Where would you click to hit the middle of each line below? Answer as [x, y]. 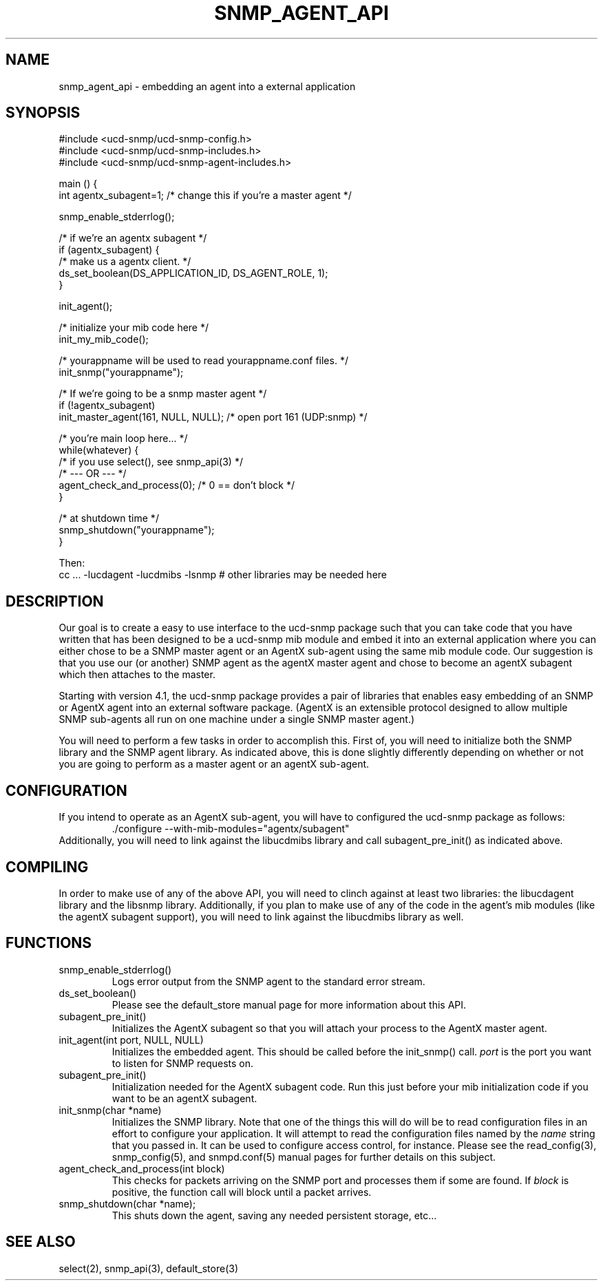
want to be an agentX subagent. [184, 1098]
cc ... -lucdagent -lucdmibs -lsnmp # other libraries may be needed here [223, 575]
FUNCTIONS [49, 943]
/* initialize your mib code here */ [134, 328]
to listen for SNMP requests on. [183, 1063]
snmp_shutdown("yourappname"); [137, 530]
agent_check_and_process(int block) [142, 1168]
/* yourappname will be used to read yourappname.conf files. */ [203, 361]
